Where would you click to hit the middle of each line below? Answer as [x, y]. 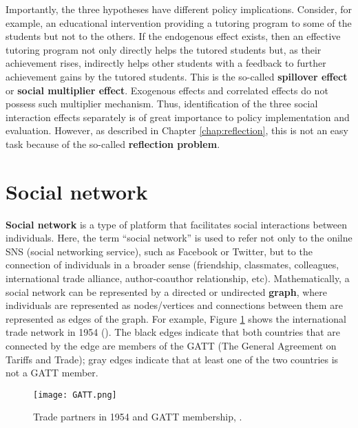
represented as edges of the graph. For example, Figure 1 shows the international [176, 318]
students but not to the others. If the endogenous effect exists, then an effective [173, 36]
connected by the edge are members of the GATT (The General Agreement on [171, 345]
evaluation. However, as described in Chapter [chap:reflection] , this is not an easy [177, 130]
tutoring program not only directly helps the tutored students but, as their [164, 49]
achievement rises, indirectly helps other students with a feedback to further [166, 63]
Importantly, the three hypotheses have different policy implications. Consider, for [179, 9]
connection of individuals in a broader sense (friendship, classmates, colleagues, [172, 265]
